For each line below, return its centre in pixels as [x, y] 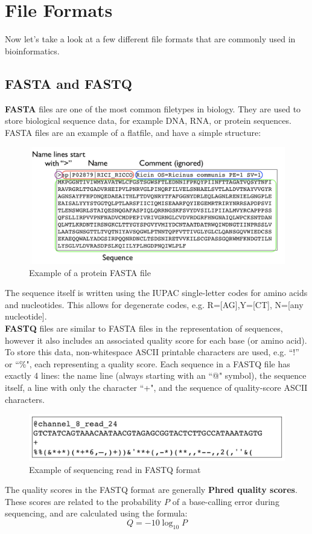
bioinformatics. [32, 50]
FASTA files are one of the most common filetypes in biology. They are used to [153, 108]
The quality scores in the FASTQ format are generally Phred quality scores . [151, 490]
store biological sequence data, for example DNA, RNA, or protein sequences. [148, 121]
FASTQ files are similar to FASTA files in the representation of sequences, [144, 328]
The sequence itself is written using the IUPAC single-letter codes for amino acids [156, 293]
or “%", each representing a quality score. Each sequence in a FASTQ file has [148, 363]
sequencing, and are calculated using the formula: [96, 513]
